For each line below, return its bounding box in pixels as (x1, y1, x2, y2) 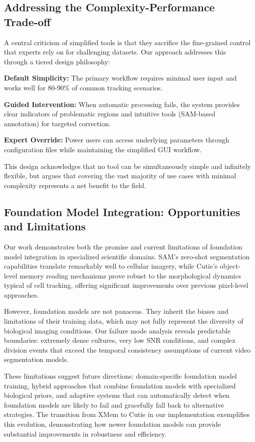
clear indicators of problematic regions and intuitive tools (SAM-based (4, 109, 215, 119)
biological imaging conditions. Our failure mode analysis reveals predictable (4, 325, 231, 335)
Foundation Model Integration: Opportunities (4, 204, 240, 219)
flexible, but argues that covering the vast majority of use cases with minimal (4, 170, 236, 181)
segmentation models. (4, 354, 69, 364)
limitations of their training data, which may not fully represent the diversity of (4, 316, 244, 326)
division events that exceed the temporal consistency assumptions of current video (4, 344, 251, 355)
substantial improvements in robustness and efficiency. (4, 428, 167, 439)
